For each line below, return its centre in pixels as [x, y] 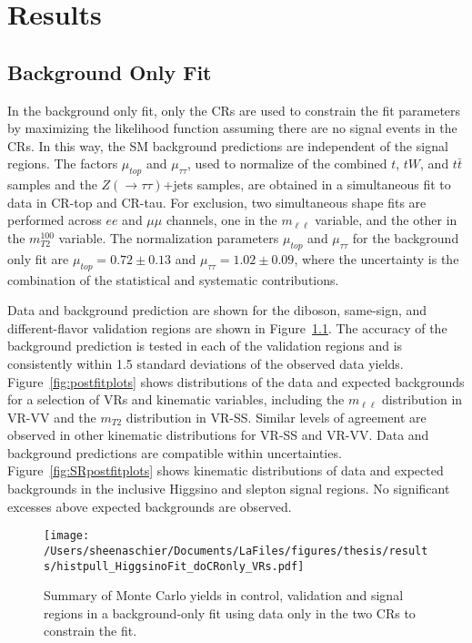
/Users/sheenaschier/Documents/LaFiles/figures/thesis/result [236, 551]
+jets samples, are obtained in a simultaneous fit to [307, 184]
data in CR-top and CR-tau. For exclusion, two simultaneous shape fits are [217, 202]
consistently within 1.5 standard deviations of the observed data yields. [206, 363]
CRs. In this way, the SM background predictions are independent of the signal [228, 145]
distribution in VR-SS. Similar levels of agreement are [276, 417]
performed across [55, 220]
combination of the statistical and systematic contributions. [173, 279]
